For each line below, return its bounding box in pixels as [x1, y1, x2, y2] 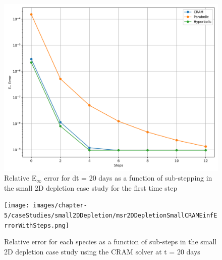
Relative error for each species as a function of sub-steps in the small [4, 236, 217, 247]
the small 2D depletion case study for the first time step [4, 182, 178, 193]
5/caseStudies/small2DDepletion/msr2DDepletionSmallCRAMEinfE [4, 212, 217, 220]
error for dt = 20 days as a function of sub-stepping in [44, 172, 212, 183]
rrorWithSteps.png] [4, 222, 69, 229]
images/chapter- [33, 202, 87, 209]
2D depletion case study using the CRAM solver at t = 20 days [4, 246, 200, 256]
